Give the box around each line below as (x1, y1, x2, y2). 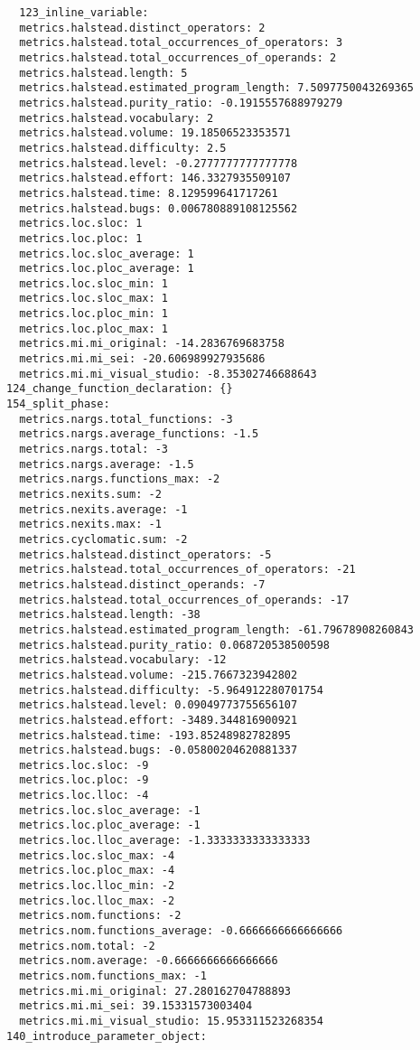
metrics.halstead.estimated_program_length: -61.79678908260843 (19, 623, 415, 636)
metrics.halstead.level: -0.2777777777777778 (19, 156, 298, 170)
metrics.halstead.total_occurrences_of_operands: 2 (19, 51, 337, 64)
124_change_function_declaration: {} (6, 382, 233, 396)
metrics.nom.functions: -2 (19, 909, 182, 923)
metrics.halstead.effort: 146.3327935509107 (19, 172, 291, 185)
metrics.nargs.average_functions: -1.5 (19, 427, 259, 441)
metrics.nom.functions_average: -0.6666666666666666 (19, 924, 343, 938)
